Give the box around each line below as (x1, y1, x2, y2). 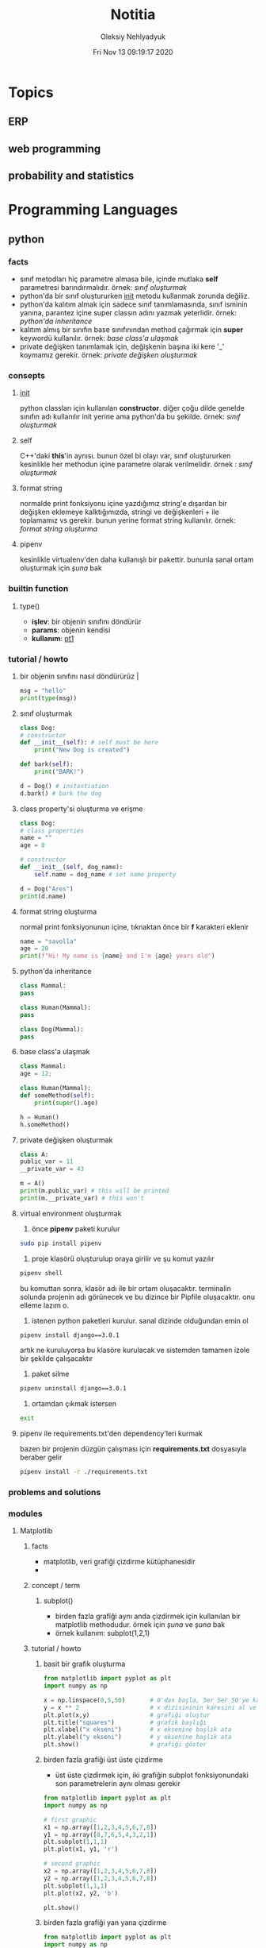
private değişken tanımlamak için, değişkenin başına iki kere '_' (19, 342, 225, 351)
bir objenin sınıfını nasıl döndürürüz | (19, 671, 139, 681)
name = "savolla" (19, 937, 78, 945)
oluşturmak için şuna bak (19, 563, 103, 573)
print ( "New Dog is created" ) (34, 746, 131, 754)
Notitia (110, 6, 156, 24)
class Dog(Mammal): (19, 1025, 85, 1034)
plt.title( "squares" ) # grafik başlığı (43, 1718, 207, 1726)
